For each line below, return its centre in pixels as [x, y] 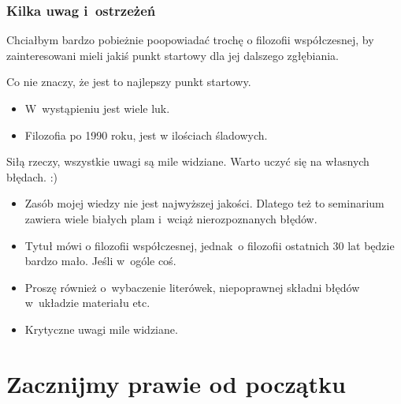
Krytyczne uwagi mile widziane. [101, 329]
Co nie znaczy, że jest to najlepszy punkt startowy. [129, 82]
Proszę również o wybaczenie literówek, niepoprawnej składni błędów [192, 287]
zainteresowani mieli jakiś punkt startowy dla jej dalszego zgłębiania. [173, 55]
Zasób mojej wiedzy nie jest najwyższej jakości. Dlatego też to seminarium [204, 203]
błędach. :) [32, 176]
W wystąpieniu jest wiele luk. [97, 108]
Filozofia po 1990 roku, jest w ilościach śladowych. [146, 135]
